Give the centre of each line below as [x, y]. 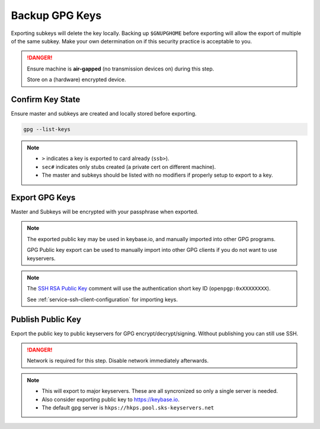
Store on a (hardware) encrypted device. [77, 79]
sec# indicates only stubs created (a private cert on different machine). [129, 167]
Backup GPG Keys [56, 15]
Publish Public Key [46, 319]
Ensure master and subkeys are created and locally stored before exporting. [104, 114]
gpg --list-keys [47, 129]
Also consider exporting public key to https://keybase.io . [111, 399]
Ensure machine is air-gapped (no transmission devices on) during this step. [121, 69]
